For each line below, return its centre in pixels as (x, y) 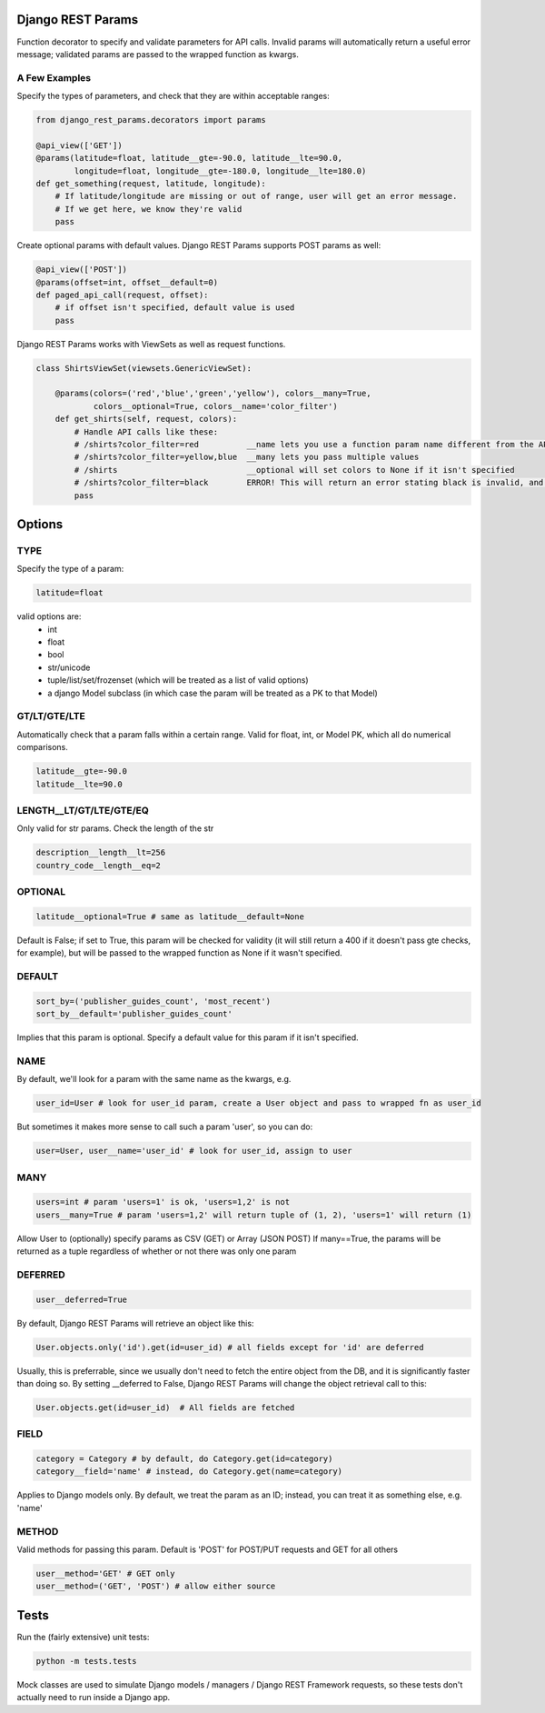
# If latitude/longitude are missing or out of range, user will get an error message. (256, 196)
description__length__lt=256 (101, 853)
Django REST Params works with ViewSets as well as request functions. (151, 344)
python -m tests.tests (86, 1661)
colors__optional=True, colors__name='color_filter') (215, 406)
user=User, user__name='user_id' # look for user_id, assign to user (194, 1151)
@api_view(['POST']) (81, 270)
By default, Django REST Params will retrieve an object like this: (135, 1323)
